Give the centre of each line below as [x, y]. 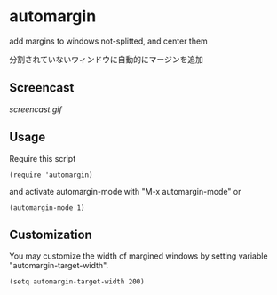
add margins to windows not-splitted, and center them [109, 41]
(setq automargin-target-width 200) [77, 282]
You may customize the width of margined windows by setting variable [138, 256]
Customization [51, 234]
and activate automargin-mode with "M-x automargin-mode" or [125, 191]
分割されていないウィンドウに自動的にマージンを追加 [107, 59]
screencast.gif [36, 109]
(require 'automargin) [51, 175]
